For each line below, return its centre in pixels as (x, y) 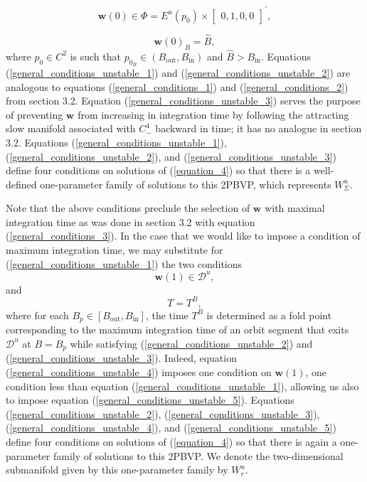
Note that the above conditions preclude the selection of (128, 208)
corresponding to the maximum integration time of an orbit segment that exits (177, 330)
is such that (95, 56)
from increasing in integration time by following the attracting (213, 114)
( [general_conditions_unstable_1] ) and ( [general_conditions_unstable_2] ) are (178, 72)
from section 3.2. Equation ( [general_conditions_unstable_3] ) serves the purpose (183, 101)
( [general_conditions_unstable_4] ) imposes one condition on (139, 371)
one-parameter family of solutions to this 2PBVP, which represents (186, 184)
